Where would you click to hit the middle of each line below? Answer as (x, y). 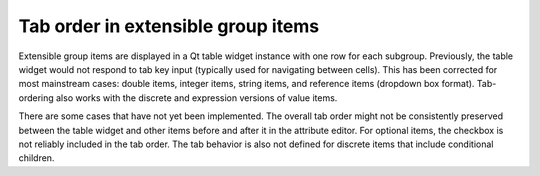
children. (36, 158)
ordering (36, 97)
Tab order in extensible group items (169, 26)
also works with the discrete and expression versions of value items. (196, 97)
